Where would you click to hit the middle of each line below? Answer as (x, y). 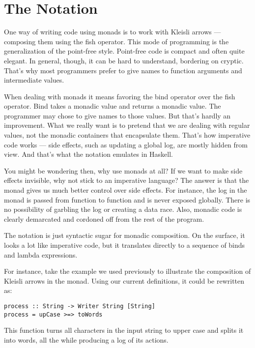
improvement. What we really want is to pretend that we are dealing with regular (127, 125)
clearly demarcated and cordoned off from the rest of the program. (104, 218)
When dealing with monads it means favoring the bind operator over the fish (120, 96)
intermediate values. (34, 80)
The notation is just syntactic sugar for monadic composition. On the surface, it (125, 235)
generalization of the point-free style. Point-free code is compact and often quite (124, 51)
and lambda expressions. (41, 254)
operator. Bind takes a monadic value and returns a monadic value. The (113, 106)
